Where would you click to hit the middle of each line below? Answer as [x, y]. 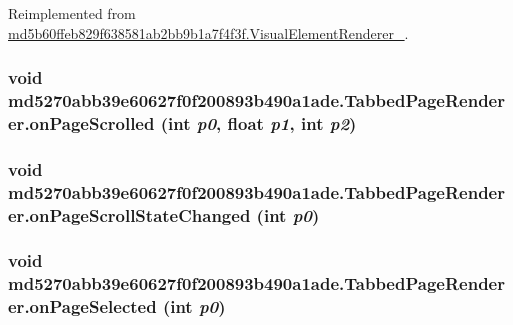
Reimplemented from [72, 13]
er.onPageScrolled [81, 122]
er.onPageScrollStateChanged [129, 214]
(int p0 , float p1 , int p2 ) [258, 122]
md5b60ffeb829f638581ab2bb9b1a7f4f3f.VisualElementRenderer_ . [208, 32]
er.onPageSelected [82, 306]
